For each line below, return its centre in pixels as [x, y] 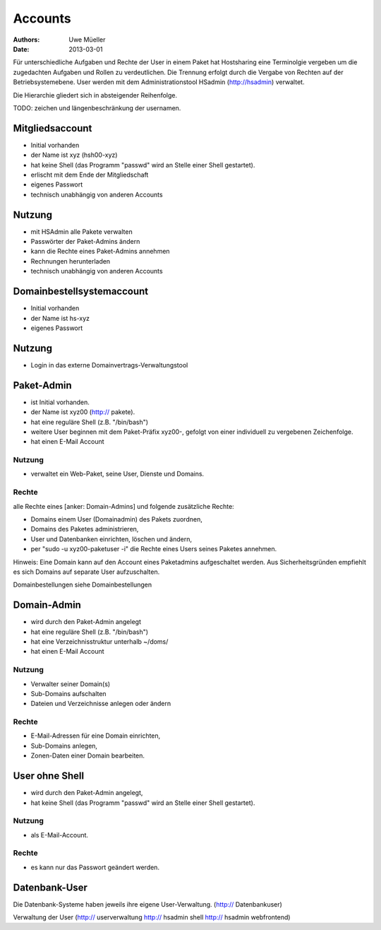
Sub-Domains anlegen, [64, 746]
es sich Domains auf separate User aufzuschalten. [86, 572]
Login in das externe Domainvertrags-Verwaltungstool [109, 365]
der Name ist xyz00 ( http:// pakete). [83, 412]
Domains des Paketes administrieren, [85, 529]
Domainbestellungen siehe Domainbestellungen [82, 585]
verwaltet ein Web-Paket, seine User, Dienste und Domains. [117, 474]
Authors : [26, 40]
